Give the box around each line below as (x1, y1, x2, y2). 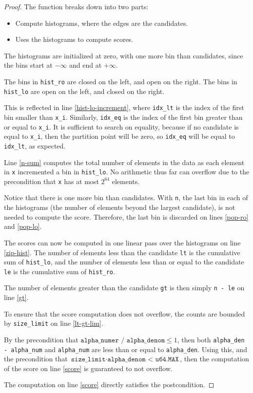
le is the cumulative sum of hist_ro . (4, 266, 115, 276)
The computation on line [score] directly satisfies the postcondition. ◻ (4, 379, 214, 390)
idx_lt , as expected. (4, 140, 66, 150)
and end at (69, 60, 102, 70)
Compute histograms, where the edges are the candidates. (15, 18, 188, 28)
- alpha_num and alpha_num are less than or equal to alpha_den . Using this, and (4, 344, 247, 354)
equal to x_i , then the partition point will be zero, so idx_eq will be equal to (4, 131, 235, 141)
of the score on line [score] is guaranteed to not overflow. (4, 363, 173, 373)
